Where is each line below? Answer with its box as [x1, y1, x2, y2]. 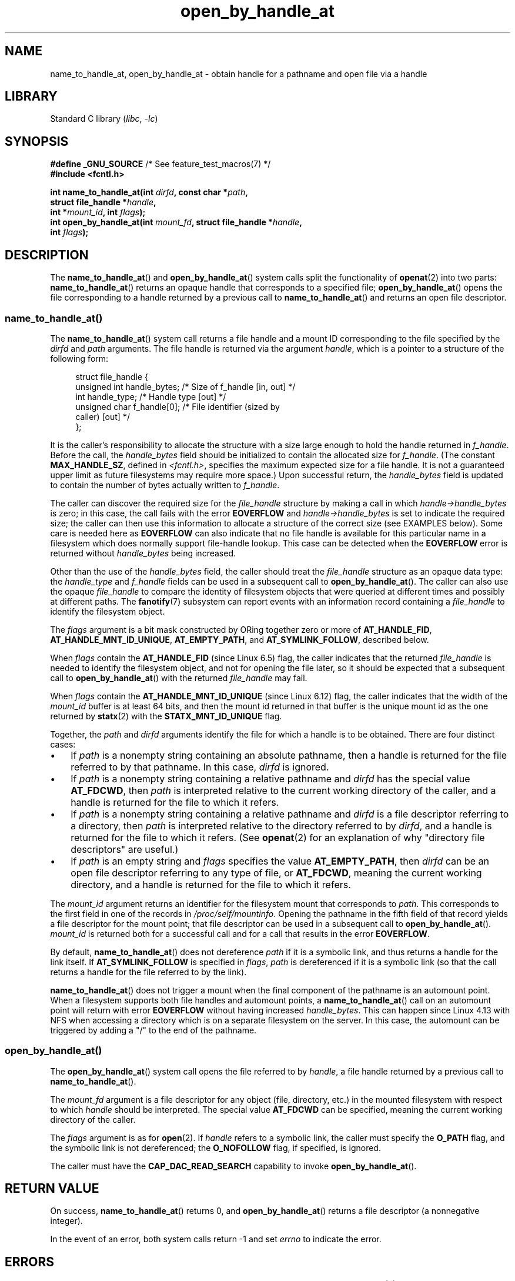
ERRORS [5, 1254, 55, 1269]
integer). [50, 1216, 83, 1226]
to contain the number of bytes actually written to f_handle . [50, 479, 280, 490]
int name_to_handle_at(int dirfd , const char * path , [50, 187, 248, 198]
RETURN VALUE [5, 1181, 99, 1196]
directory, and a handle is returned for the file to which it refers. [71, 878, 351, 890]
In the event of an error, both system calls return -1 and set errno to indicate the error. [50, 1234, 382, 1245]
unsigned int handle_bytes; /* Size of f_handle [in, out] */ [75, 381, 296, 392]
